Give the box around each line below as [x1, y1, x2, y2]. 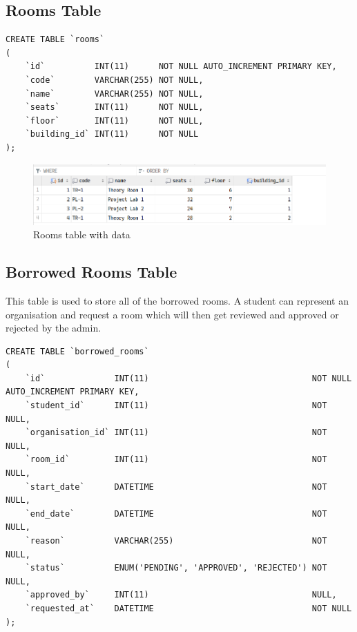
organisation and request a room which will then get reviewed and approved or [6, 307, 339, 321]
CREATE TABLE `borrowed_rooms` [6, 346, 149, 356]
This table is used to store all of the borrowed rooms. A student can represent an [6, 293, 349, 307]
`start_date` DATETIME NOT [25, 481, 327, 492]
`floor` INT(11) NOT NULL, [25, 115, 204, 126]
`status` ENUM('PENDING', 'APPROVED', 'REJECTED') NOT [25, 563, 327, 573]
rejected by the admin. [6, 320, 102, 335]
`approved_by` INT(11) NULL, [25, 590, 337, 600]
